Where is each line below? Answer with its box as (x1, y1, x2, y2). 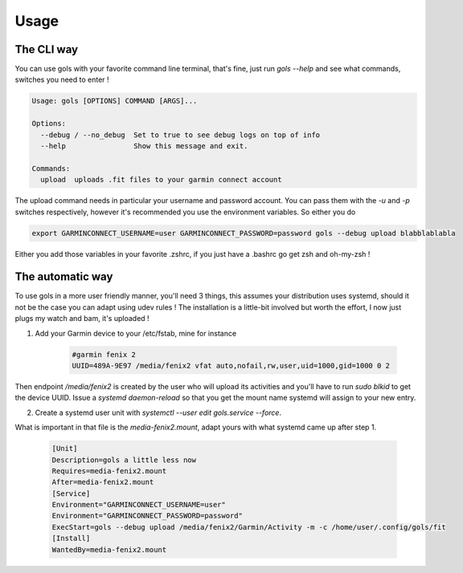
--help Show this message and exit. (40, 141, 248, 150)
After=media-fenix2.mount (51, 477, 154, 487)
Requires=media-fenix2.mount (51, 466, 167, 475)
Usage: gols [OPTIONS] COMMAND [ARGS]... (31, 96, 198, 106)
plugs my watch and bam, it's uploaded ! (14, 314, 150, 323)
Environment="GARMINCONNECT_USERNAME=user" (51, 500, 227, 510)
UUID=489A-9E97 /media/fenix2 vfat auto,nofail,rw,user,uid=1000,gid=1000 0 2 (72, 361, 390, 370)
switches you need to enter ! (14, 75, 109, 84)
